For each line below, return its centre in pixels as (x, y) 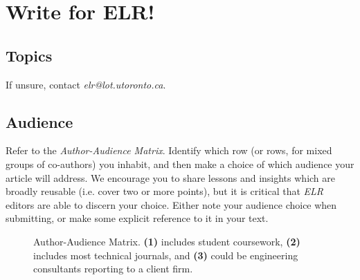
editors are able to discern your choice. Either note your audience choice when (171, 204)
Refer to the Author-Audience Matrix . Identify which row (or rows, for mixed (169, 150)
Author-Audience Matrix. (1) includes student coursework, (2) (167, 241)
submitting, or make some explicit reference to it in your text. (137, 218)
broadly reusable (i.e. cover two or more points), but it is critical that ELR (165, 191)
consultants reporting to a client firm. (113, 269)
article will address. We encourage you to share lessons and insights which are (170, 177)
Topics (29, 55)
